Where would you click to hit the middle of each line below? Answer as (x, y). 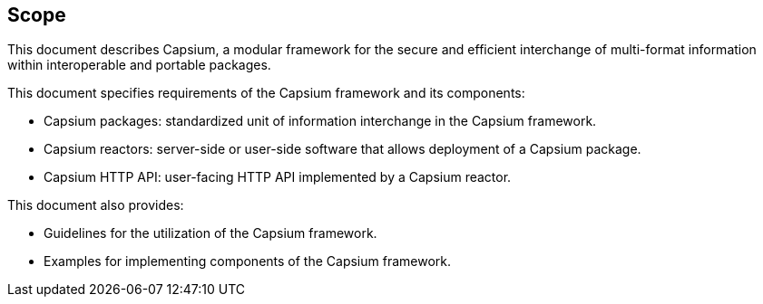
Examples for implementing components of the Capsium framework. (248, 261)
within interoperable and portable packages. (139, 65)
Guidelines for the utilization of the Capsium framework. (210, 233)
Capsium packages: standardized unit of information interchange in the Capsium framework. (320, 121)
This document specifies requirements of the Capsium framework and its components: (266, 93)
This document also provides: (96, 205)
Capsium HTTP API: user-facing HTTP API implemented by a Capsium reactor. (278, 177)
